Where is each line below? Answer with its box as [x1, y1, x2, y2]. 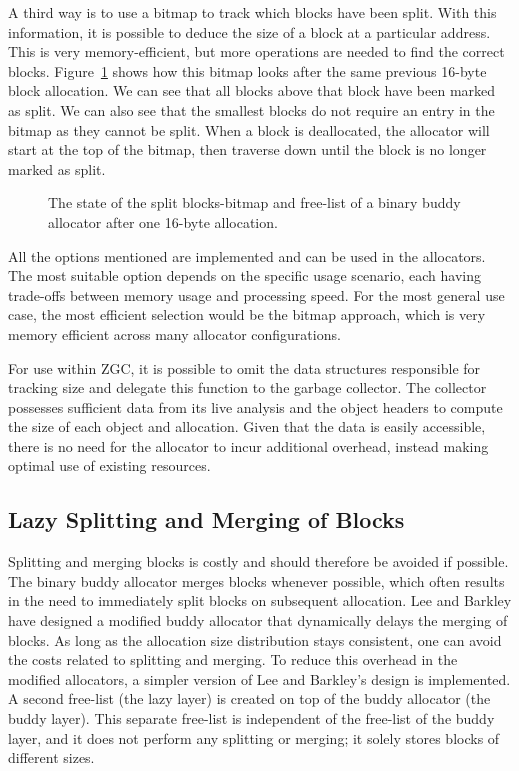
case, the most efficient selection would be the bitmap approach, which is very [8, 304, 486, 325]
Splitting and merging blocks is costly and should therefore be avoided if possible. [8, 551, 509, 572]
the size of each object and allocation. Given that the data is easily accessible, [8, 416, 486, 437]
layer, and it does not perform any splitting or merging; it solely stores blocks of [8, 727, 500, 748]
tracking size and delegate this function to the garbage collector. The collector [8, 377, 487, 398]
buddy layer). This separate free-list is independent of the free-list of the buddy [8, 708, 495, 729]
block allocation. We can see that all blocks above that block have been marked [8, 80, 496, 101]
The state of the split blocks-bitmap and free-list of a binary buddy [48, 192, 461, 213]
